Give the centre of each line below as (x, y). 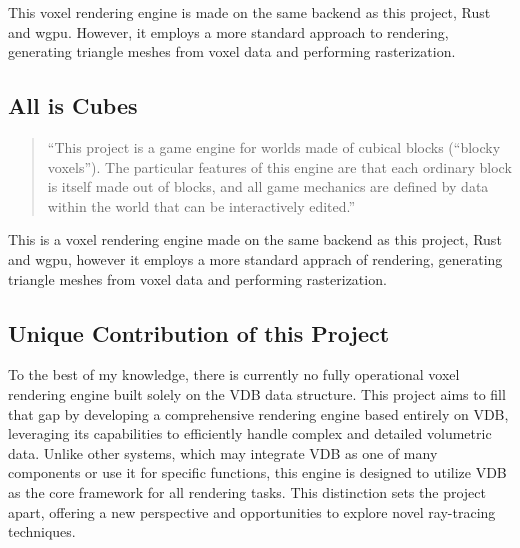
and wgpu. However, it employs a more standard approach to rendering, (228, 31)
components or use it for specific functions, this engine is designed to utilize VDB (257, 472)
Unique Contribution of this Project (199, 332)
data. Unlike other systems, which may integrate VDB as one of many (223, 452)
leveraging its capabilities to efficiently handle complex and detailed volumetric (250, 433)
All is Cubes (73, 105)
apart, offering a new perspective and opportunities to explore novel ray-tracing (252, 511)
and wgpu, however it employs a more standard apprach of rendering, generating (255, 258)
